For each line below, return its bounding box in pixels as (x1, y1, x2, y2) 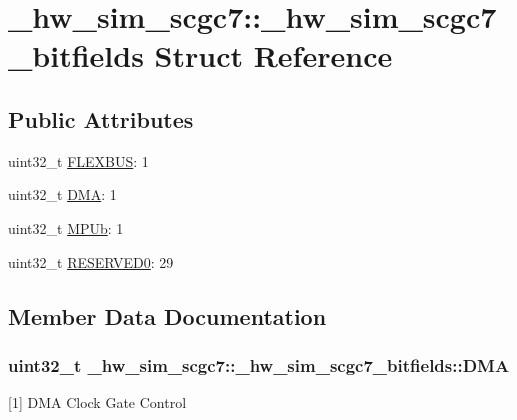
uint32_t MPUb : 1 (8, 217, 124, 238)
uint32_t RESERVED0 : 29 (8, 251, 174, 272)
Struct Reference (154, 35, 393, 76)
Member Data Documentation (8, 300, 327, 331)
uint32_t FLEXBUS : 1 (8, 150, 149, 171)
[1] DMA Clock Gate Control (8, 392, 187, 413)
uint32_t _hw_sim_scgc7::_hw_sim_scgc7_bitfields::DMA (8, 352, 510, 377)
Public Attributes (8, 103, 194, 134)
